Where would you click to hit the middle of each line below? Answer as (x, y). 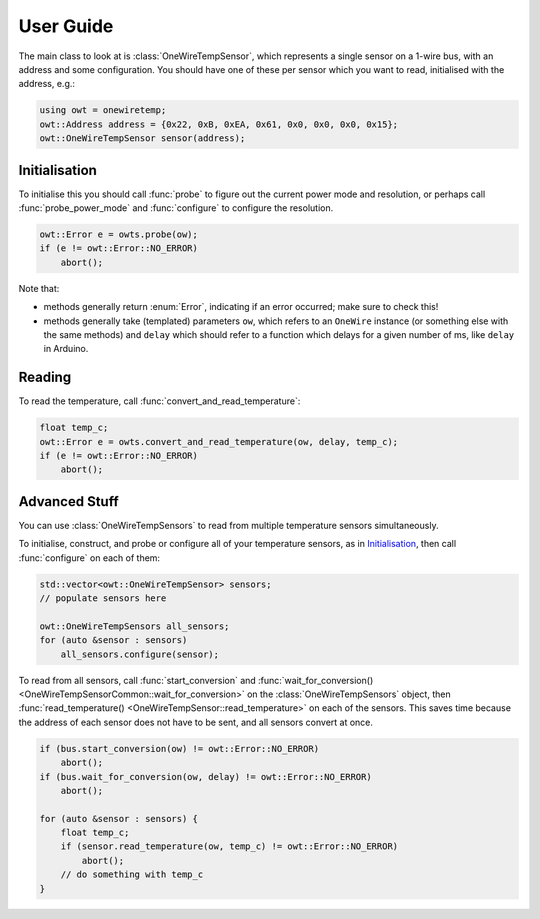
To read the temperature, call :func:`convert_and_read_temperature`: (159, 401)
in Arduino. (66, 349)
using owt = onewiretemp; (103, 110)
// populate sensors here (103, 598)
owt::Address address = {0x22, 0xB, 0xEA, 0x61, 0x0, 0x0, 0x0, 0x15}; (219, 124)
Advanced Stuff (68, 501)
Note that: (39, 288)
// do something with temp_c (132, 874)
